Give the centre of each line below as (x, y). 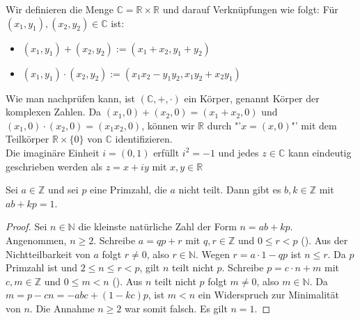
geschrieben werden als (54, 166)
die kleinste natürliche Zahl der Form (157, 226)
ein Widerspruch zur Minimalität (268, 295)
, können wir (168, 125)
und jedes (238, 152)
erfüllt (166, 152)
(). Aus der (324, 240)
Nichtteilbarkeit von (48, 254)
